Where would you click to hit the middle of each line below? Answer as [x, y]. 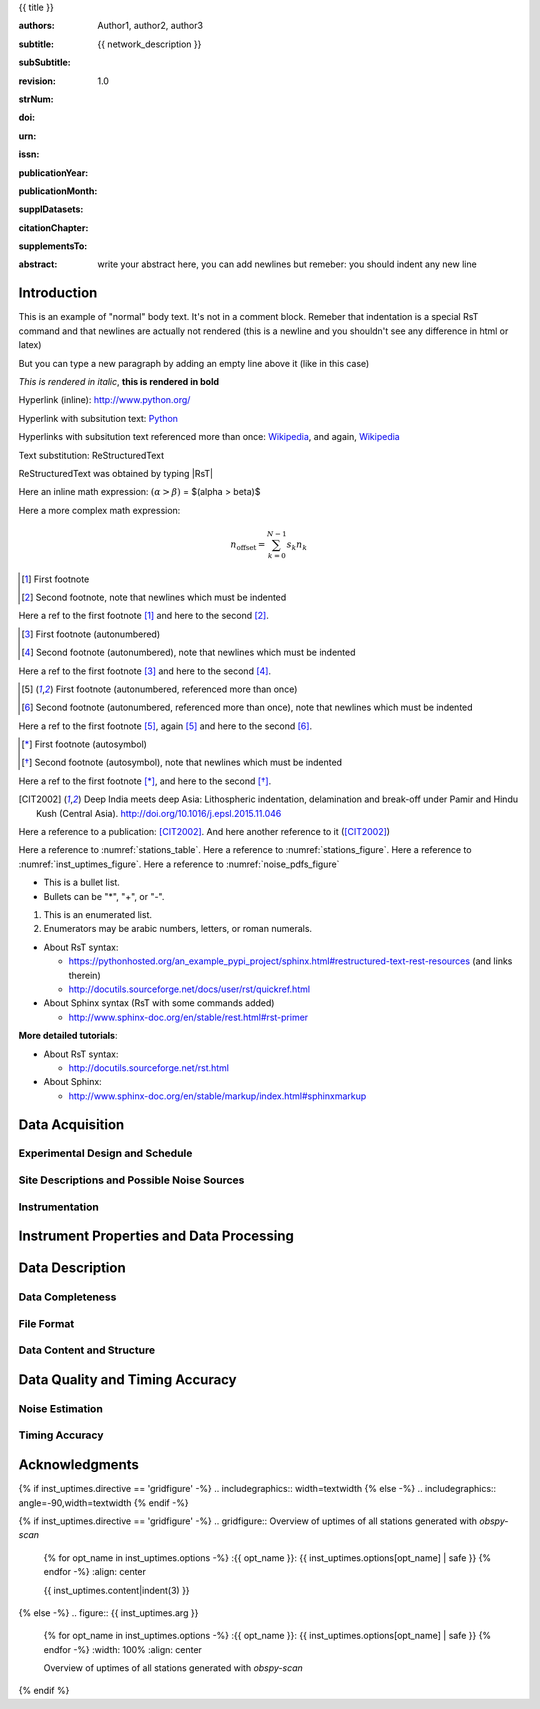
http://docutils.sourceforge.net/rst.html [149, 1067]
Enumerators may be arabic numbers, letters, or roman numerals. [178, 929]
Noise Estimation [61, 1408]
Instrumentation [58, 1207]
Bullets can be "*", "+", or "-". [104, 896]
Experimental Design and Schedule [105, 1153]
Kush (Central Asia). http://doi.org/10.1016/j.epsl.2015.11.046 [159, 813]
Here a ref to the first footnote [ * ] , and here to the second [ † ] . [145, 781]
